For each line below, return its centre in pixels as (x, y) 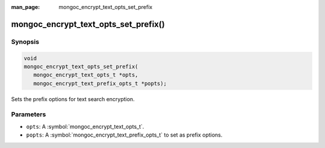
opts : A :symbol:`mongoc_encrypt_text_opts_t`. (85, 126)
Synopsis (25, 42)
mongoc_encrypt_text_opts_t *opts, (86, 75)
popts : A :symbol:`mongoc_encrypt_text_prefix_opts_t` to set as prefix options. (124, 135)
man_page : (26, 7)
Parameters (29, 114)
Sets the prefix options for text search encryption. (73, 99)
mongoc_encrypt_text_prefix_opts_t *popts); (100, 83)
